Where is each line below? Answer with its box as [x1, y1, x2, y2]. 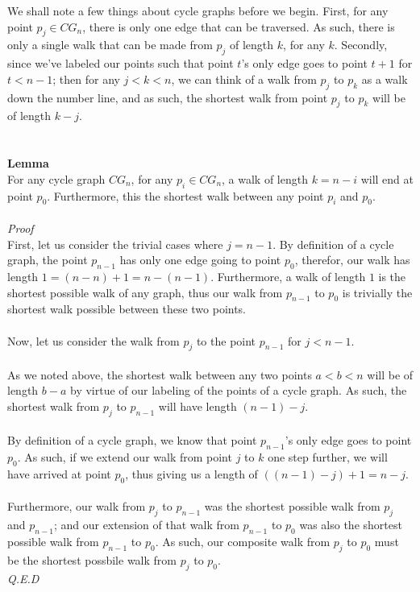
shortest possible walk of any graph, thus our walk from [7, 284, 283, 300]
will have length [158, 398, 237, 415]
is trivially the [342, 284, 413, 300]
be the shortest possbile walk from [7, 551, 177, 568]
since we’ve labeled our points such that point [7, 55, 234, 72]
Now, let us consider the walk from [7, 332, 180, 349]
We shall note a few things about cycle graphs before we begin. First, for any [7, 2, 389, 19]
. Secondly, [334, 36, 388, 53]
